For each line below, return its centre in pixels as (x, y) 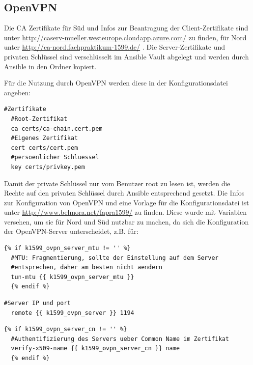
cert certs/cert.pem (44, 148)
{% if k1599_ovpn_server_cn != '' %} (66, 329)
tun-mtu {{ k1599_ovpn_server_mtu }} (72, 277)
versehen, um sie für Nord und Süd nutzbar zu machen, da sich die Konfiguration (126, 221)
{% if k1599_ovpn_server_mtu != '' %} (67, 248)
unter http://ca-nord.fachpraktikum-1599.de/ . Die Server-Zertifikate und (115, 47)
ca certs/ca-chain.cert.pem (57, 128)
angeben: (17, 92)
